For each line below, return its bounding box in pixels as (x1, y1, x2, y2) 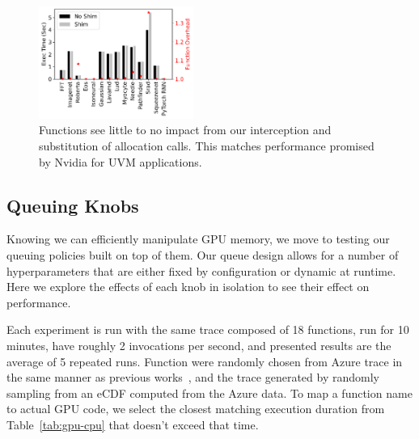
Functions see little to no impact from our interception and (39, 121, 332, 138)
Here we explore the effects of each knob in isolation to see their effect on (6, 278, 370, 295)
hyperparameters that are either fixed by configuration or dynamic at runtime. (6, 262, 396, 279)
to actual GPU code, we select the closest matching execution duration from (6, 400, 385, 417)
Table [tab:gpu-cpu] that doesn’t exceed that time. (6, 416, 259, 433)
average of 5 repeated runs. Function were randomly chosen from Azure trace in (6, 352, 403, 369)
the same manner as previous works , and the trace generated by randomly (6, 369, 379, 386)
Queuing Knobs (6, 192, 139, 217)
